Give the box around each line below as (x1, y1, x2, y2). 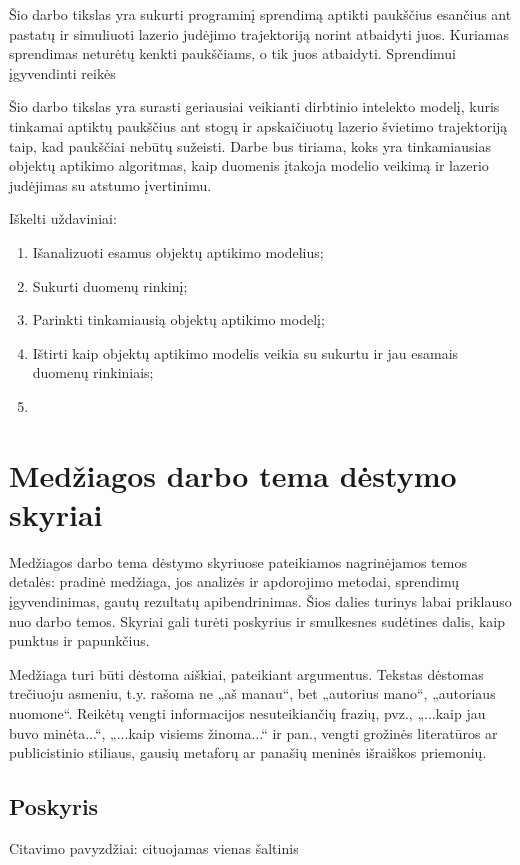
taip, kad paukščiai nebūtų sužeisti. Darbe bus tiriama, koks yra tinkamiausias (9, 135, 491, 156)
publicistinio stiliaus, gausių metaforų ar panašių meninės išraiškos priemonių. (9, 742, 487, 763)
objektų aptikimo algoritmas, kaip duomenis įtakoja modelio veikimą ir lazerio (9, 155, 489, 176)
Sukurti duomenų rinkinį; (32, 275, 188, 296)
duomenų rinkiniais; (32, 362, 154, 383)
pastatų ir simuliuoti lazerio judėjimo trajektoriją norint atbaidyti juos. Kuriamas (9, 23, 509, 44)
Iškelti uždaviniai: (9, 208, 117, 229)
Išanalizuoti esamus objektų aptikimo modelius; (32, 241, 324, 262)
